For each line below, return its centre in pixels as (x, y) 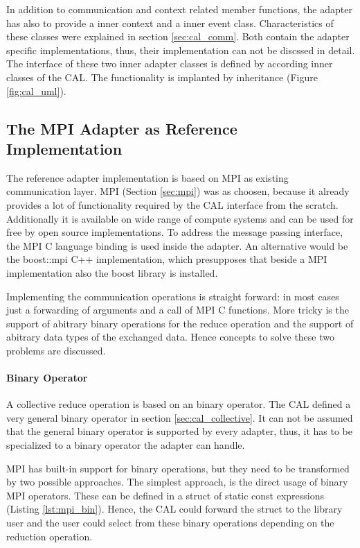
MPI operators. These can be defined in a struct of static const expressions (165, 495)
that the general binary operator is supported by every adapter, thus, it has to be (179, 431)
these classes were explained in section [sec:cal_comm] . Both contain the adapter (178, 36)
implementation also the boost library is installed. (112, 272)
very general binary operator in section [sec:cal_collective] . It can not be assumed (180, 417)
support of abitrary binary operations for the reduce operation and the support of (180, 323)
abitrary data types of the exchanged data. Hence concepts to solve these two (170, 337)
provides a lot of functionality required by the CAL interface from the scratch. (172, 204)
